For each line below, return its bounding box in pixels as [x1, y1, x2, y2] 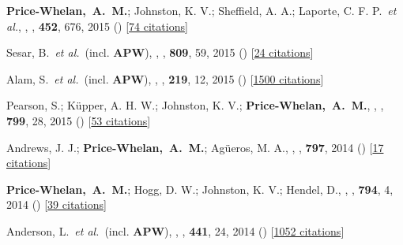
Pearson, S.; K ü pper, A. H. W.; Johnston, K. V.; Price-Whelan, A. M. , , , [6, 97, 384, 113]
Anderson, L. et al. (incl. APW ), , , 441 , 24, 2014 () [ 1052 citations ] [6, 222, 345, 239]
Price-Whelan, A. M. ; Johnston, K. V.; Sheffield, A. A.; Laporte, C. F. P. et [6, 2, 397, 18]
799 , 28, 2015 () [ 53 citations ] [6, 112, 151, 128]
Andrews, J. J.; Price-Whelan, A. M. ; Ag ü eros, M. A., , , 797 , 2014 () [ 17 [6, 139, 384, 155]
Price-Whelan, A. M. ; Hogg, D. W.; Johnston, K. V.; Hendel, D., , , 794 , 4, [6, 180, 394, 197]
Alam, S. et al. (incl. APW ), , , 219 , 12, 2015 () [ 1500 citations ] [6, 70, 324, 87]
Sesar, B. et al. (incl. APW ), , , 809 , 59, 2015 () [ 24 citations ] [6, 44, 314, 61]
